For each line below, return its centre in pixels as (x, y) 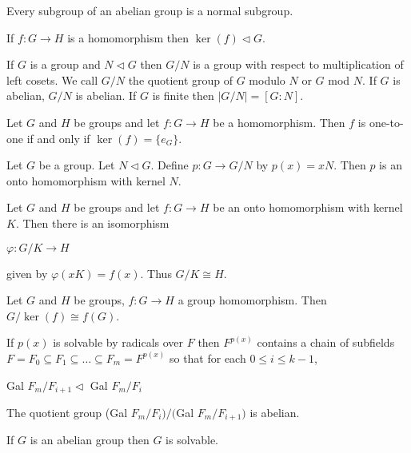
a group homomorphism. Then (252, 300)
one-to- (386, 122)
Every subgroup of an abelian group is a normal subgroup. (150, 10)
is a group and (65, 64)
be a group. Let (77, 165)
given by (27, 273)
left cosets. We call (52, 79)
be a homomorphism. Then (279, 122)
